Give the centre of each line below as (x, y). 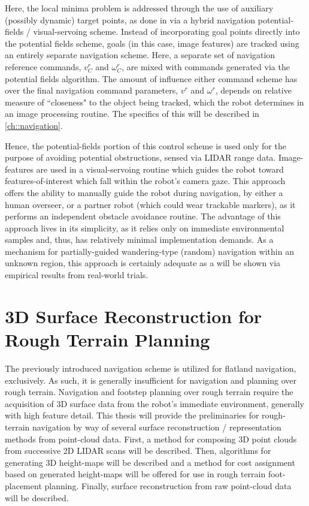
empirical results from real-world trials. (77, 275)
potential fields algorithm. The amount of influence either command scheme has (151, 78)
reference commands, (43, 66)
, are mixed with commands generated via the (205, 66)
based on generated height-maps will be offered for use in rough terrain (135, 474)
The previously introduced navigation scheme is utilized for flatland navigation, (151, 368)
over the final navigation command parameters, (92, 90)
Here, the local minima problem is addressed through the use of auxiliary (139, 8)
